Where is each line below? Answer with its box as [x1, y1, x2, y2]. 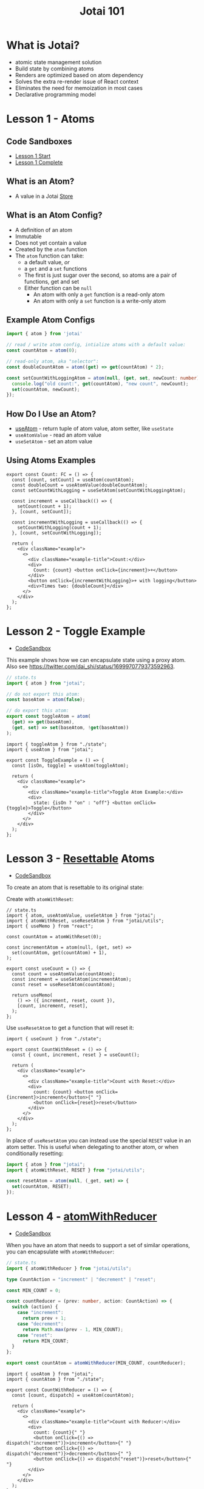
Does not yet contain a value [15, 239, 87, 247]
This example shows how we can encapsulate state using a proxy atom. [6, 656, 186, 663]
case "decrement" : [17, 1321, 64, 1327]
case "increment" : [17, 1310, 64, 1316]
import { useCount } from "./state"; [6, 1035, 102, 1042]
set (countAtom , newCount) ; [12, 386, 80, 392]
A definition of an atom [15, 226, 73, 233]
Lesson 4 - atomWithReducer [6, 1210, 157, 1224]
